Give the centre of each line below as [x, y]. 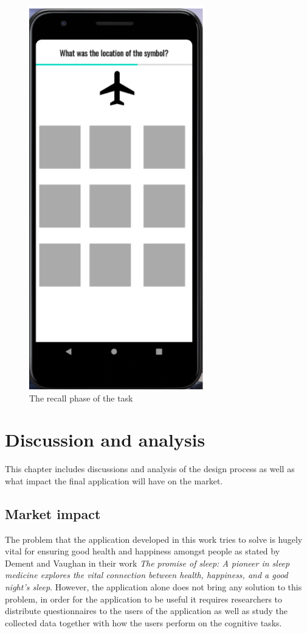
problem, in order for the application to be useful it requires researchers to [144, 599]
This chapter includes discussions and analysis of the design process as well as [150, 469]
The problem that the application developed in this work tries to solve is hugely [154, 539]
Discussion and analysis [105, 440]
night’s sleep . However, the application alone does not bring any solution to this [153, 587]
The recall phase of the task [81, 398]
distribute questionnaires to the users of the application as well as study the [147, 611]
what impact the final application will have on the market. [114, 480]
